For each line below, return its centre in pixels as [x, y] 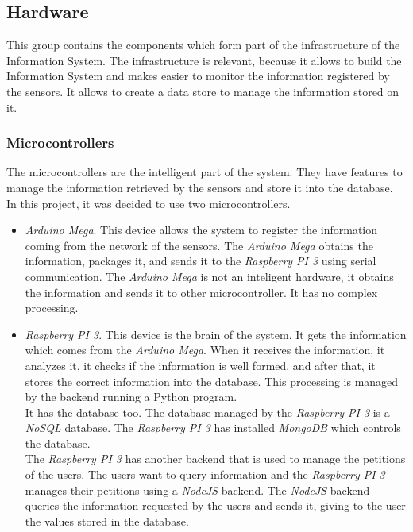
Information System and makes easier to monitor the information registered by [198, 76]
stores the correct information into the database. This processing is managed [212, 381]
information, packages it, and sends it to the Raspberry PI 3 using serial [201, 261]
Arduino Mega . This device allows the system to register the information [201, 230]
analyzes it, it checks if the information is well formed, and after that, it [200, 365]
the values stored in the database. [107, 520]
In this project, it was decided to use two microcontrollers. [149, 203]
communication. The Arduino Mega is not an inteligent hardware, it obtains [209, 276]
